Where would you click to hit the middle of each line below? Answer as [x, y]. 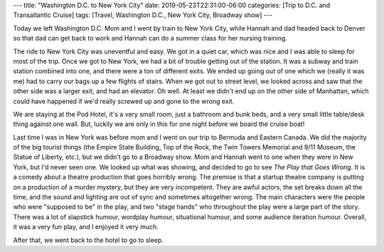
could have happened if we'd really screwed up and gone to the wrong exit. [124, 101]
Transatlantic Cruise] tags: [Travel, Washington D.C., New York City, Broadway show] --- [143, 15]
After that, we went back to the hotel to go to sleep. [88, 240]
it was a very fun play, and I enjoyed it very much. [86, 227]
